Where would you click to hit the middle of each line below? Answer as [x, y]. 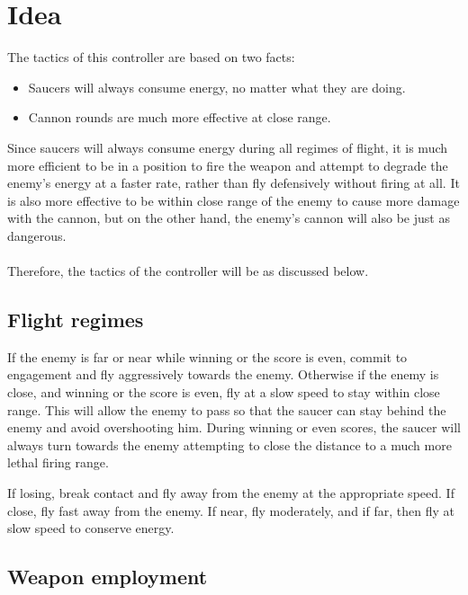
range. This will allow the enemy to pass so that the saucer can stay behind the [227, 409]
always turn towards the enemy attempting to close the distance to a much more [229, 444]
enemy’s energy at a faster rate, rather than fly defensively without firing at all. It [234, 183]
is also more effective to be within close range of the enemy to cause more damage [234, 200]
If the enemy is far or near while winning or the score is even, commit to [207, 356]
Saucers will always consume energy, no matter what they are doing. [217, 87]
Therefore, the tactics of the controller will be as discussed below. [188, 271]
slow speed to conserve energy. [91, 528]
